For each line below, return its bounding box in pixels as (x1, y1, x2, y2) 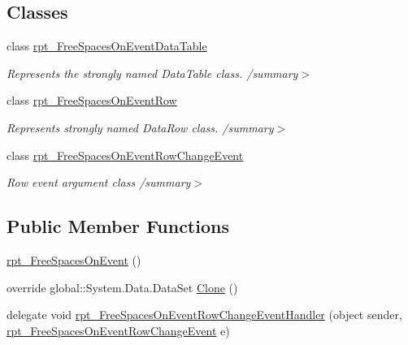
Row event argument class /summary (7, 174, 191, 191)
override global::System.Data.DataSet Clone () (7, 278, 238, 295)
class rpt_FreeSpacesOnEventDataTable (7, 37, 207, 54)
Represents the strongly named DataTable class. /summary (7, 64, 298, 81)
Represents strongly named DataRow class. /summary (7, 119, 274, 136)
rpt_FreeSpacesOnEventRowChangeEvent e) (7, 321, 230, 339)
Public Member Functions (7, 213, 229, 239)
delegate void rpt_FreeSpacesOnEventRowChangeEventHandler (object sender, (7, 306, 402, 323)
